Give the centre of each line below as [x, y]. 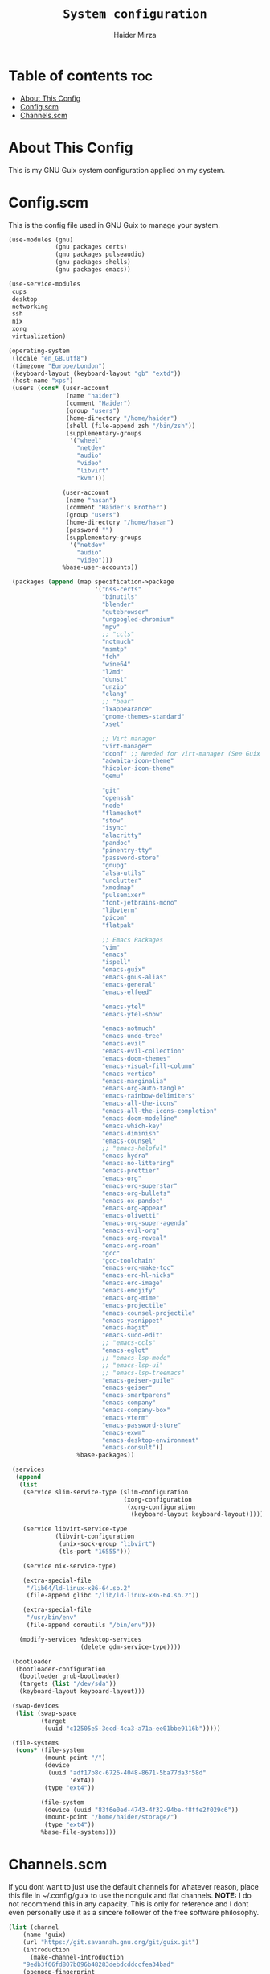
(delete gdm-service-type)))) [131, 1647]
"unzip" [115, 686]
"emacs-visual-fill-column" [149, 1066]
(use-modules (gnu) [41, 240]
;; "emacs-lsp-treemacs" [143, 1373]
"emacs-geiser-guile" [138, 1380]
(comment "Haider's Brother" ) [116, 508]
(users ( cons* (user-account [61, 389]
